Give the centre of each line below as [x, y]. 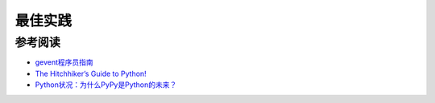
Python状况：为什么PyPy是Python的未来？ [106, 85]
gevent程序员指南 [64, 62]
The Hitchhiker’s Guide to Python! [91, 73]
